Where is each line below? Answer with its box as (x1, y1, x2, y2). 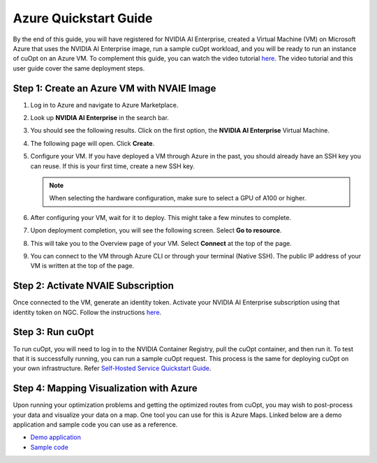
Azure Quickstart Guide (13, 10, 153, 26)
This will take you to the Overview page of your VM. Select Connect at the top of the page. (30, 239, 293, 247)
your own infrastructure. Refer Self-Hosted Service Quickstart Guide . (13, 364, 212, 373)
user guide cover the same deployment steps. (13, 64, 145, 73)
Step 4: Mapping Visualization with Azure (13, 383, 198, 395)
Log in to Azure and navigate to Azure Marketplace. (30, 101, 179, 109)
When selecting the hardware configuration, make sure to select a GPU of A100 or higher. (49, 194, 306, 203)
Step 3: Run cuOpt (13, 326, 94, 338)
